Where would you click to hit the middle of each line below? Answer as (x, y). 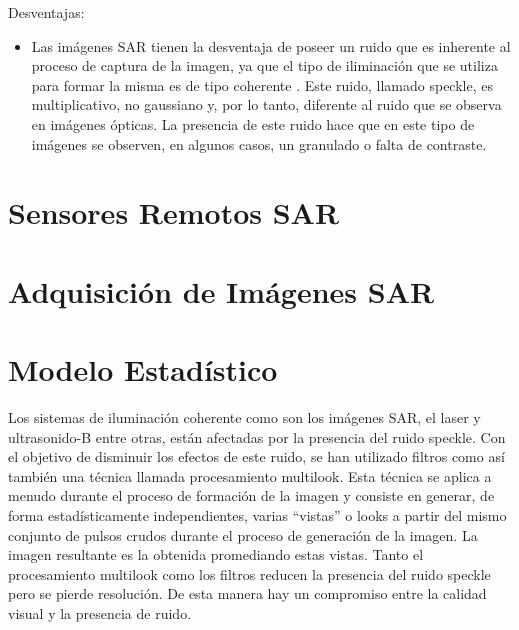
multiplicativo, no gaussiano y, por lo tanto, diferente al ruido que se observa (266, 104)
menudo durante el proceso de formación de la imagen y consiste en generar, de (251, 495)
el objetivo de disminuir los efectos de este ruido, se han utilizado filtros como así (256, 456)
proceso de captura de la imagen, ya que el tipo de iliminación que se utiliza (264, 65)
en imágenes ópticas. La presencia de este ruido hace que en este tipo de (253, 123)
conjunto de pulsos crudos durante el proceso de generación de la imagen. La (243, 534)
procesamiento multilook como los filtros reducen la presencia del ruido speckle (249, 573)
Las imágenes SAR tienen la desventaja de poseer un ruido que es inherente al (271, 45)
